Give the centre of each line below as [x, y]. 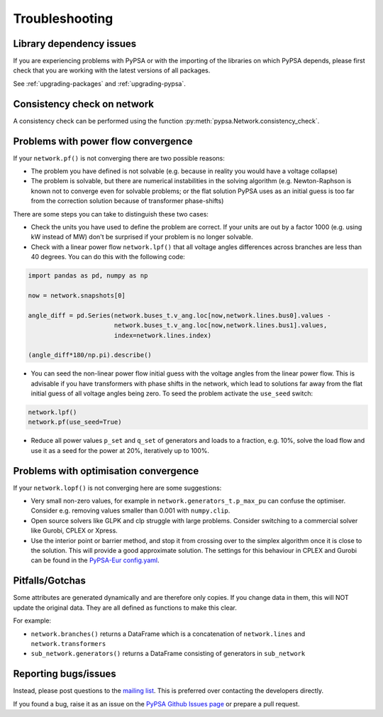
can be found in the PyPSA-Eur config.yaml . [95, 560]
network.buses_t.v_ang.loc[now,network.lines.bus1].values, [221, 325]
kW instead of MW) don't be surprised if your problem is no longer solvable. [142, 237]
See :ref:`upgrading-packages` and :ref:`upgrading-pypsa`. [99, 83]
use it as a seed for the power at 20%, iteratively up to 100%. [120, 450]
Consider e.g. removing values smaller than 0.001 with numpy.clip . [131, 510]
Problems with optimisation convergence [106, 471]
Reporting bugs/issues [65, 674]
